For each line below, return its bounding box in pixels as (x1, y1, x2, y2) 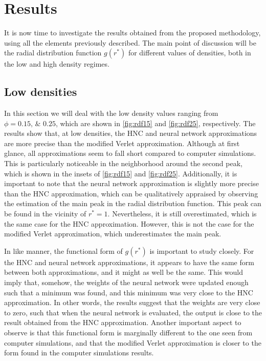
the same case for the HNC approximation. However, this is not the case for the (4, 218, 254, 229)
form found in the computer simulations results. (4, 347, 154, 358)
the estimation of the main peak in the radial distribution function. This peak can (4, 198, 261, 209)
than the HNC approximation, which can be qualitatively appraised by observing (4, 188, 258, 198)
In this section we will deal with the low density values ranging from (4, 108, 218, 118)
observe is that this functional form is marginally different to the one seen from (4, 327, 253, 337)
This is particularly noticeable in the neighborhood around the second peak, (4, 158, 242, 169)
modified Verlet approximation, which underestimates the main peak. (4, 228, 221, 239)
